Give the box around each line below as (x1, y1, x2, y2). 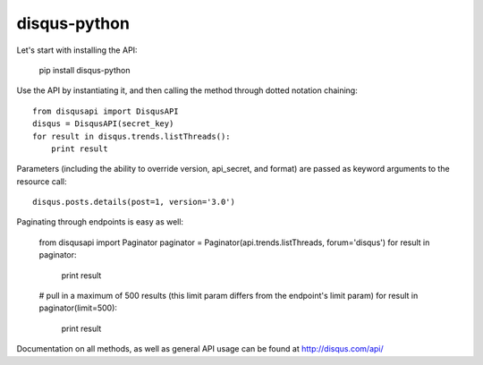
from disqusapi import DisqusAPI (32, 106, 179, 116)
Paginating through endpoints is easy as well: (16, 216, 183, 227)
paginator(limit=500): (38, 302, 118, 313)
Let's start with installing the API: (16, 45, 138, 55)
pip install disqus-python (38, 64, 131, 75)
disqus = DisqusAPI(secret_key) (32, 119, 174, 129)
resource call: (16, 175, 67, 187)
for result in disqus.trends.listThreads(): (32, 131, 232, 141)
